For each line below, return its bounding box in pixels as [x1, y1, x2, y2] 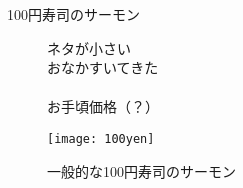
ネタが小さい [47, 37, 131, 58]
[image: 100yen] [47, 131, 155, 146]
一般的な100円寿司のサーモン [47, 160, 236, 181]
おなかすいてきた [47, 57, 159, 78]
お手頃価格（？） [47, 96, 159, 117]
